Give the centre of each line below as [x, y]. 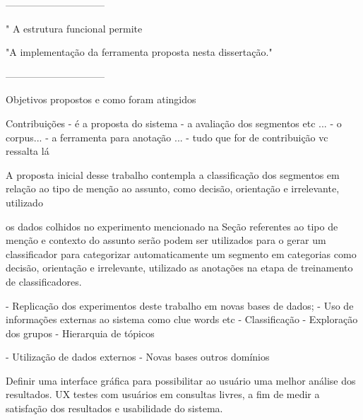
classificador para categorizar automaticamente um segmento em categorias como [181, 253]
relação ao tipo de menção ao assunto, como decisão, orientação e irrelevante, [173, 188]
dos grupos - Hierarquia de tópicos [80, 333]
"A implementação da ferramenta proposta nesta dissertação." [139, 52]
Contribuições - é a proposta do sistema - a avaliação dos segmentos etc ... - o [174, 123]
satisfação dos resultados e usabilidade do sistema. [114, 408]
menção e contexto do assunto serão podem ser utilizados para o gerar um [166, 240]
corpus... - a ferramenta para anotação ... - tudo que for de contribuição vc [167, 137]
